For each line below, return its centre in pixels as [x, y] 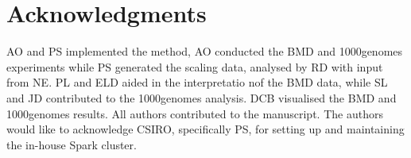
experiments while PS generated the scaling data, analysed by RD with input [195, 66]
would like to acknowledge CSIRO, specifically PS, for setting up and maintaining [205, 129]
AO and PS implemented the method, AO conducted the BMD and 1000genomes [205, 51]
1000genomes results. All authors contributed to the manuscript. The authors [195, 113]
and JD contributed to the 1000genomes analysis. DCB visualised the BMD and [202, 97]
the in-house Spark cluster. [72, 144]
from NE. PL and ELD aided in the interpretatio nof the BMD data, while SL [197, 82]
